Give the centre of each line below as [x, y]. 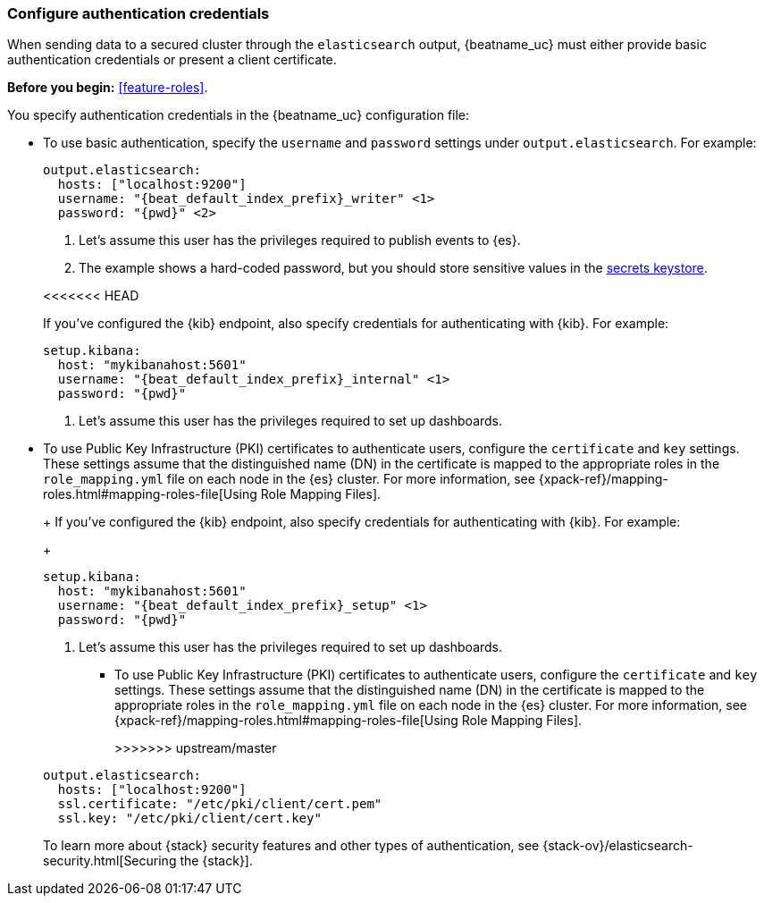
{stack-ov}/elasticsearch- [618, 846]
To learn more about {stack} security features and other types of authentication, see [291, 846]
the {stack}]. [217, 861]
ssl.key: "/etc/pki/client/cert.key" [189, 819]
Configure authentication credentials [139, 13]
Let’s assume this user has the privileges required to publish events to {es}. [300, 241]
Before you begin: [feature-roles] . [108, 88]
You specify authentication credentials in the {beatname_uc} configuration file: [239, 115]
